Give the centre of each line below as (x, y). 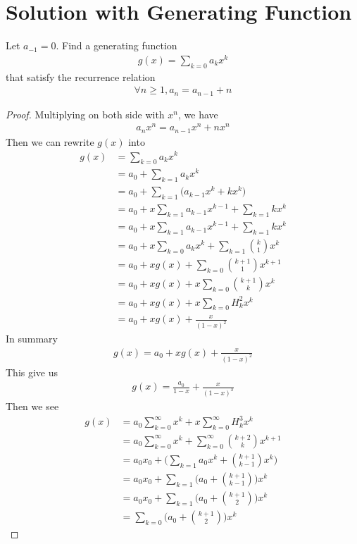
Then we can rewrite (50, 141)
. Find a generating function (117, 45)
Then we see (32, 406)
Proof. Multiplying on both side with (85, 114)
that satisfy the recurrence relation (81, 76)
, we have (198, 114)
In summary (32, 339)
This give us (32, 372)
